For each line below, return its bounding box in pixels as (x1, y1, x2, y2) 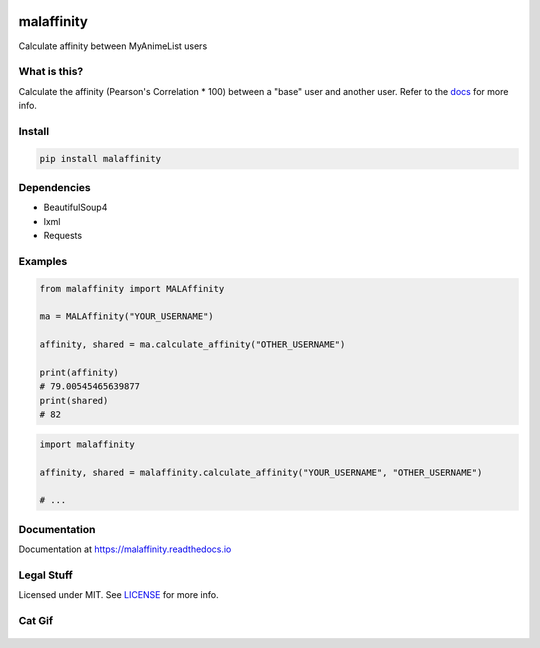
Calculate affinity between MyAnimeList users (18, 40, 208, 52)
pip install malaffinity (39, 153, 162, 164)
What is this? (18, 65, 84, 79)
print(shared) (39, 395, 109, 406)
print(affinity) (39, 367, 120, 378)
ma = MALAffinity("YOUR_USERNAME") (39, 311, 214, 322)
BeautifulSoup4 (43, 201, 108, 214)
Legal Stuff (18, 568, 74, 582)
